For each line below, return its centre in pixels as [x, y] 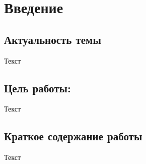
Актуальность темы [53, 39]
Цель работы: [38, 88]
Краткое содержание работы [73, 136]
